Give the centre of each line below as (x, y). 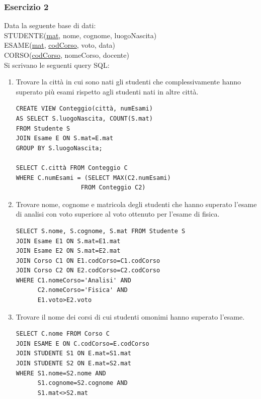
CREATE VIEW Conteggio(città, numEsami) (84, 109)
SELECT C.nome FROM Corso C (63, 334)
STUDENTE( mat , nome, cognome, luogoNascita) (80, 35)
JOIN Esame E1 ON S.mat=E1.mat (68, 241)
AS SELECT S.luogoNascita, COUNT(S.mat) (84, 118)
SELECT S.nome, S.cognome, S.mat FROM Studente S (101, 231)
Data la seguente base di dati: (50, 25)
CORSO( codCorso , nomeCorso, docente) (67, 55)
